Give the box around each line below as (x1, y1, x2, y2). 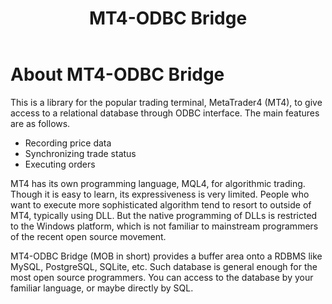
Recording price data (24, 137, 112, 149)
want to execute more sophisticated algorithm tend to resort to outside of (10, 198, 312, 211)
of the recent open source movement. (10, 230, 167, 242)
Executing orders (24, 158, 96, 170)
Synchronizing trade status (24, 147, 137, 159)
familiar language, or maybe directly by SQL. (10, 282, 194, 294)
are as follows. (10, 117, 71, 129)
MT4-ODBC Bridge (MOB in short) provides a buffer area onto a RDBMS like (10, 250, 323, 262)
